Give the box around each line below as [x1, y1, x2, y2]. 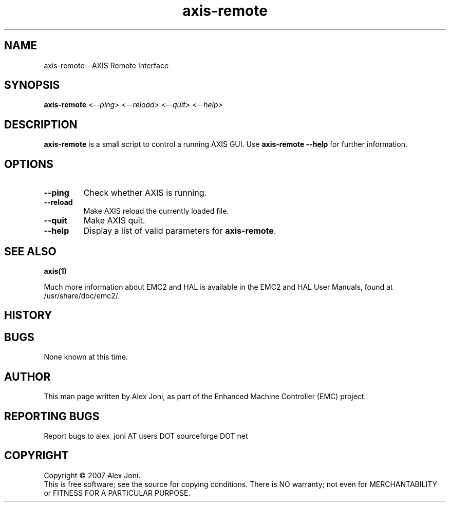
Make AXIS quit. [83, 215, 145, 226]
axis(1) [44, 266, 67, 275]
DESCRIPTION [4, 118, 78, 131]
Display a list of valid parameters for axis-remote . [83, 226, 276, 236]
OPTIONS [4, 157, 53, 171]
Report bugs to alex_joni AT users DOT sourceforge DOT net [44, 431, 248, 440]
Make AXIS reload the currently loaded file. [83, 207, 229, 216]
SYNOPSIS [4, 79, 60, 92]
